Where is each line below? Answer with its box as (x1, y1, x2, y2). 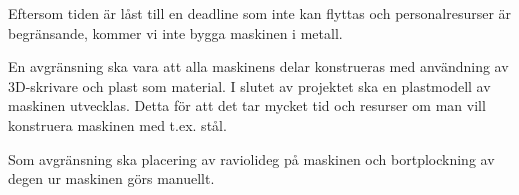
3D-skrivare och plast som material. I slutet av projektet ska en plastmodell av (8, 75, 491, 96)
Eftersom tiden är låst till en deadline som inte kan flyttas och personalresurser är (8, 3, 512, 23)
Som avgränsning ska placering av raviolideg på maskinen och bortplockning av (8, 148, 495, 169)
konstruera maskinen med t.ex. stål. (8, 114, 227, 135)
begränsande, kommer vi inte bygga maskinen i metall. (8, 22, 343, 43)
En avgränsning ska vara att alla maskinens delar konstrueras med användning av (8, 56, 509, 77)
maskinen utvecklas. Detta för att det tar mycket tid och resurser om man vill (8, 95, 486, 116)
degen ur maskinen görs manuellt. (8, 168, 215, 189)
